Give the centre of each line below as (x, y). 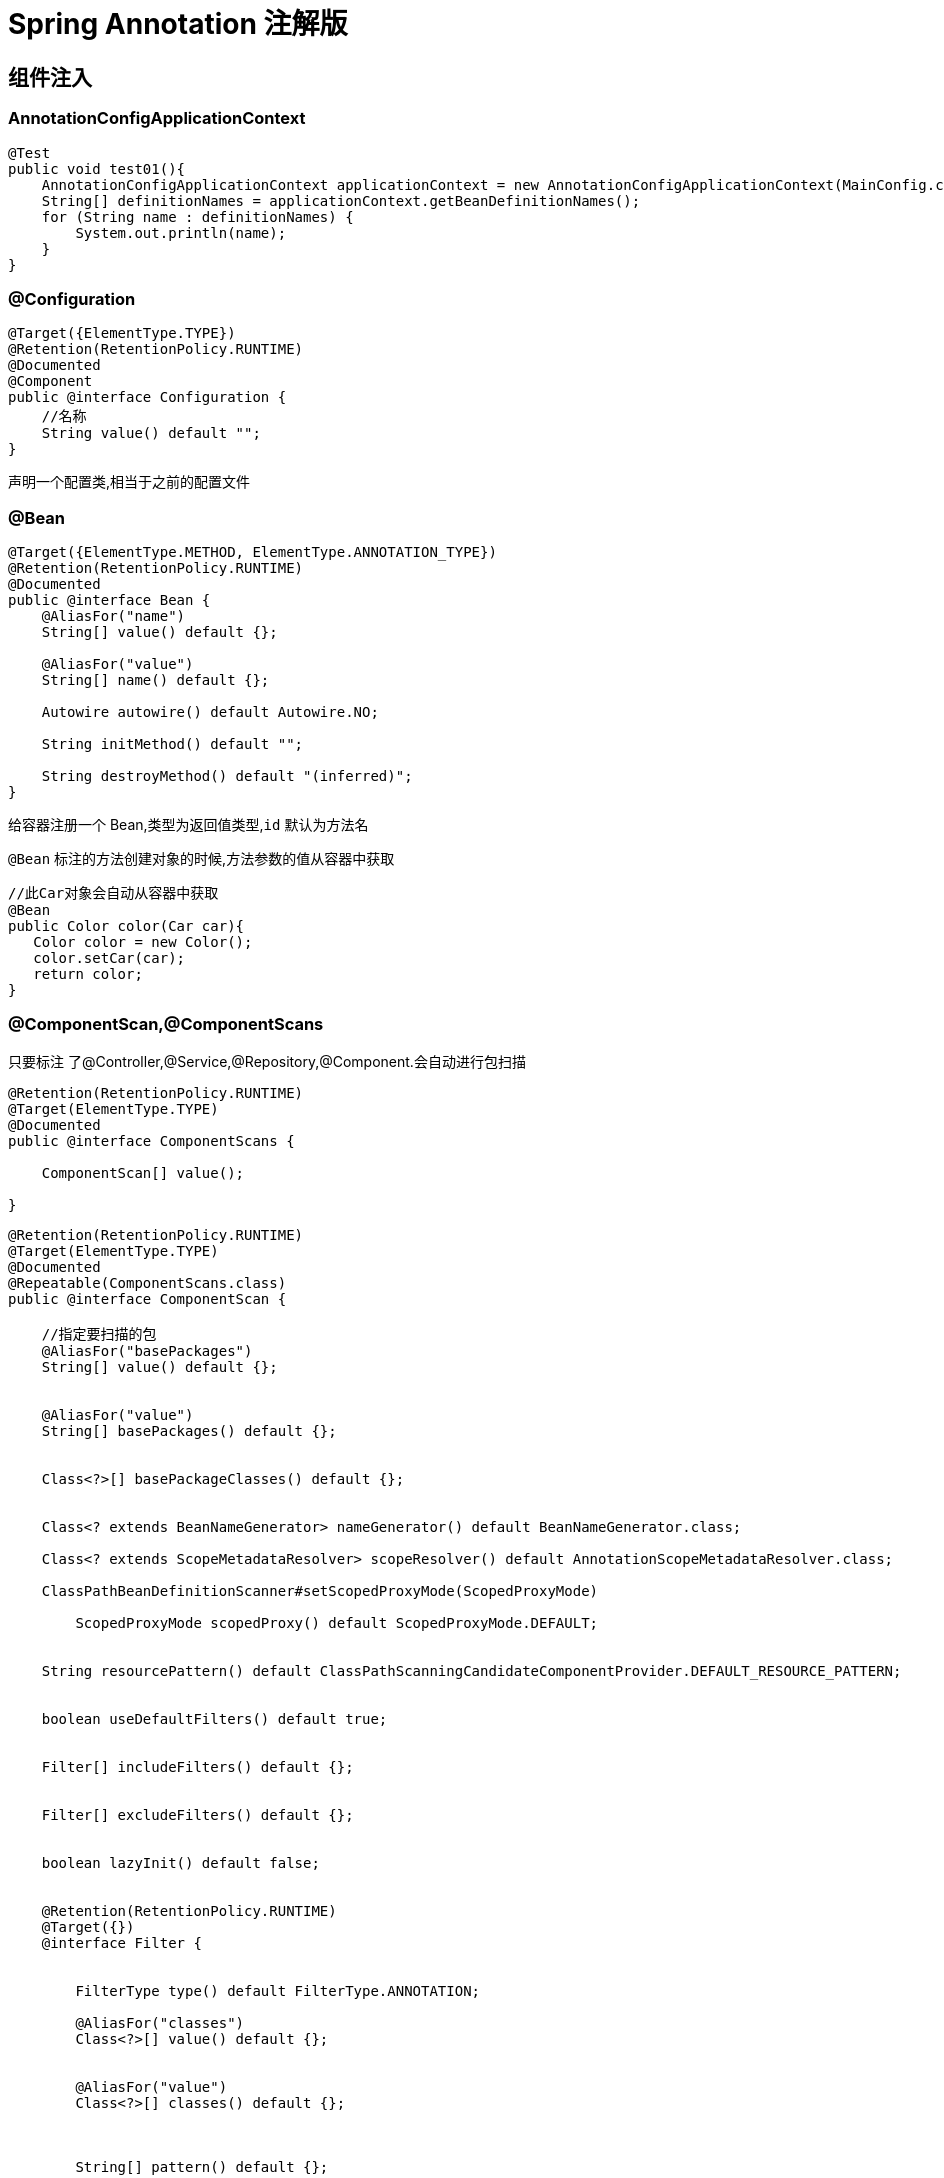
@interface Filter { (121, 1942)
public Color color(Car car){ (126, 926)
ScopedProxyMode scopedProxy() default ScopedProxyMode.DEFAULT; (337, 1622)
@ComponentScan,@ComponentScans (166, 1024)
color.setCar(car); (109, 958)
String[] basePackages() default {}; (189, 1430)
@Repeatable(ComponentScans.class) (147, 1282)
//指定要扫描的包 (99, 1333)
